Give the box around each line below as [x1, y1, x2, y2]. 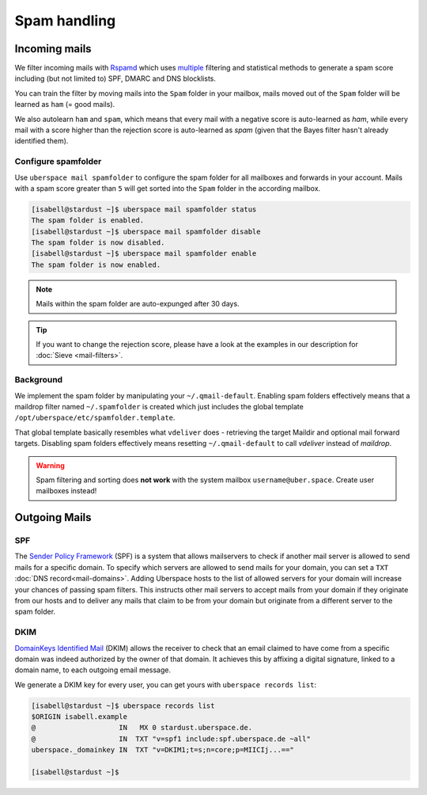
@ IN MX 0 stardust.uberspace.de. [31, 723, 253, 732]
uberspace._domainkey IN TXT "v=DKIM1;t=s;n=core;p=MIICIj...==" [31, 745, 294, 755]
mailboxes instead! [36, 486, 97, 496]
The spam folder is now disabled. [31, 238, 165, 247]
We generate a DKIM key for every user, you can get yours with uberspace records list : [14, 679, 316, 689]
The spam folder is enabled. [31, 216, 145, 225]
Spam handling [14, 12, 116, 29]
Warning [36, 460, 65, 470]
